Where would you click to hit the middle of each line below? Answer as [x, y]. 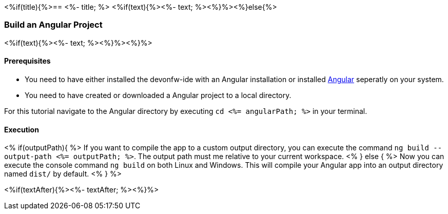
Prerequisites [27, 61]
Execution [22, 129]
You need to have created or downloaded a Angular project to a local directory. [158, 95]
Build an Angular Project [53, 25]
